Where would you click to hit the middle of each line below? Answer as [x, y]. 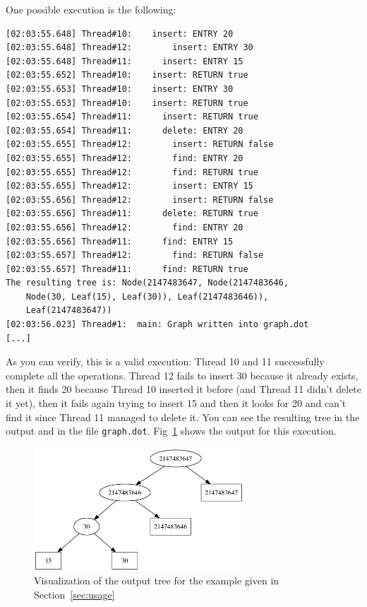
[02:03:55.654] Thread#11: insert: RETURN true [132, 117]
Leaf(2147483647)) [69, 311]
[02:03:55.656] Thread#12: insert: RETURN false [140, 200]
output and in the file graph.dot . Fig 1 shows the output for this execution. [171, 431]
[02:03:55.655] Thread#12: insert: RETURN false [140, 145]
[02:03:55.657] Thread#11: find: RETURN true [127, 269]
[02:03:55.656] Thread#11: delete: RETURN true [132, 214]
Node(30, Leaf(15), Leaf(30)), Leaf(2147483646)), [147, 296]
